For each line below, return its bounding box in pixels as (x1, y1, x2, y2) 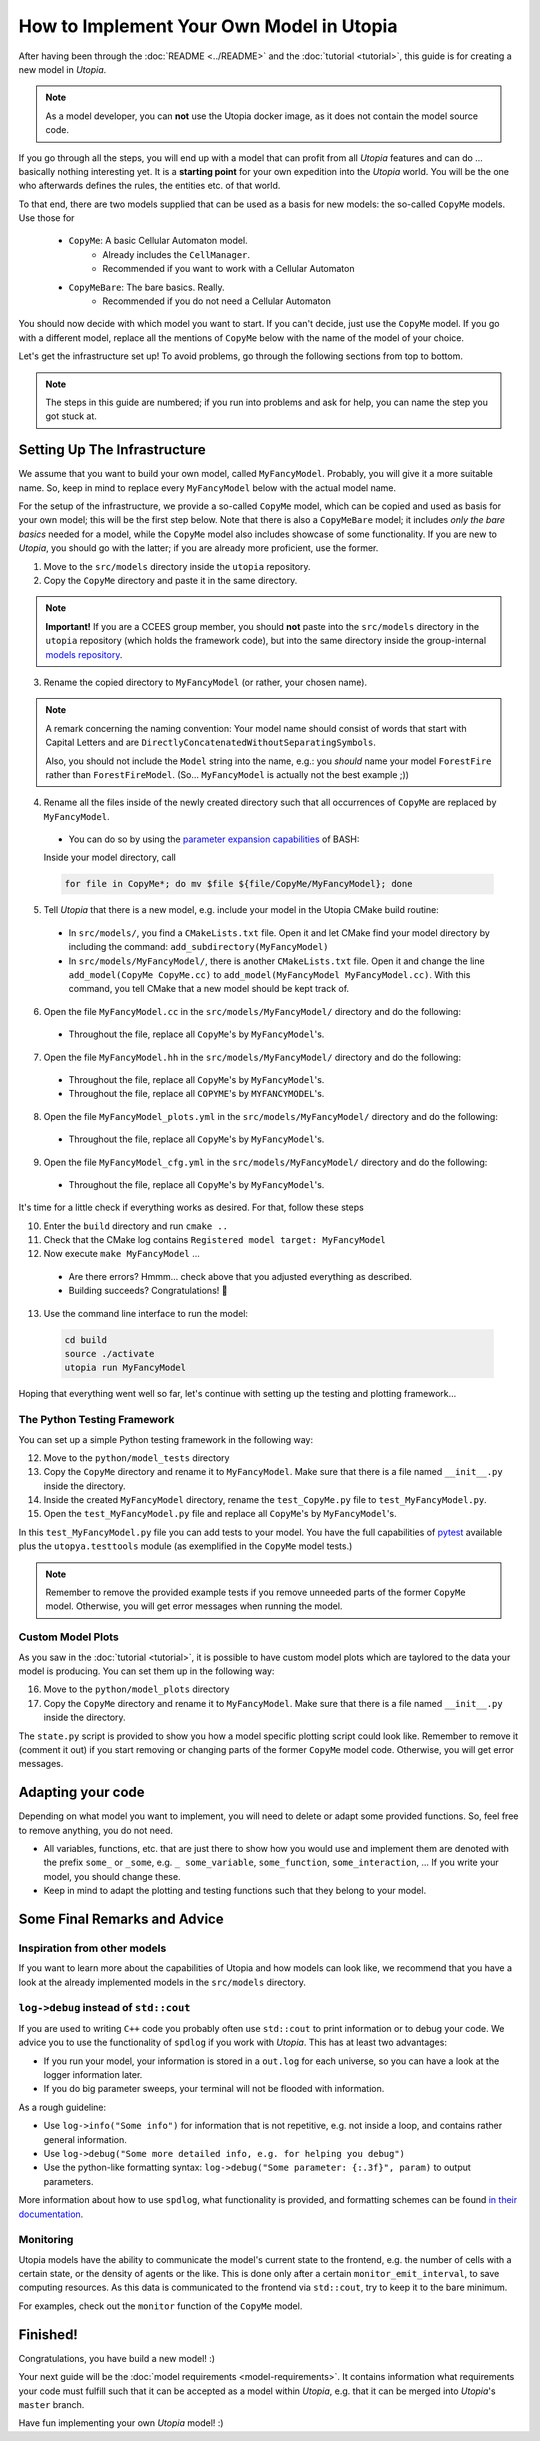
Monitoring (18, 2233, 74, 2247)
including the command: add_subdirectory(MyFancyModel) (68, 941, 329, 953)
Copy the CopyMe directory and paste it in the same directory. (43, 575, 298, 586)
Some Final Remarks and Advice (18, 1910, 224, 1927)
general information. (43, 2133, 127, 2145)
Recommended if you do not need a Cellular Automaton (102, 295, 332, 307)
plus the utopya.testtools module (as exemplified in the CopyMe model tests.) (18, 1540, 353, 1552)
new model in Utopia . (18, 63, 107, 75)
